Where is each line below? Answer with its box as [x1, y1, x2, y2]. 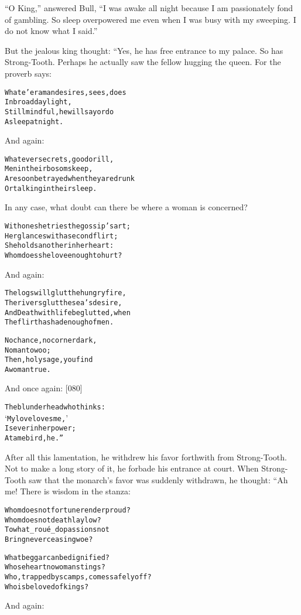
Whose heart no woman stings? [5, 563, 105, 572]
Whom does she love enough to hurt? [5, 251, 122, 259]
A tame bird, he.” [5, 434, 64, 443]
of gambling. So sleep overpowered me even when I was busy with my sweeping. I [5, 13, 296, 25]
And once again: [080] [5, 382, 83, 394]
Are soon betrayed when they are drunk [5, 175, 135, 183]
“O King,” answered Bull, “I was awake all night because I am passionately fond [5, 2, 293, 13]
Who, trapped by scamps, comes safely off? [5, 573, 152, 581]
